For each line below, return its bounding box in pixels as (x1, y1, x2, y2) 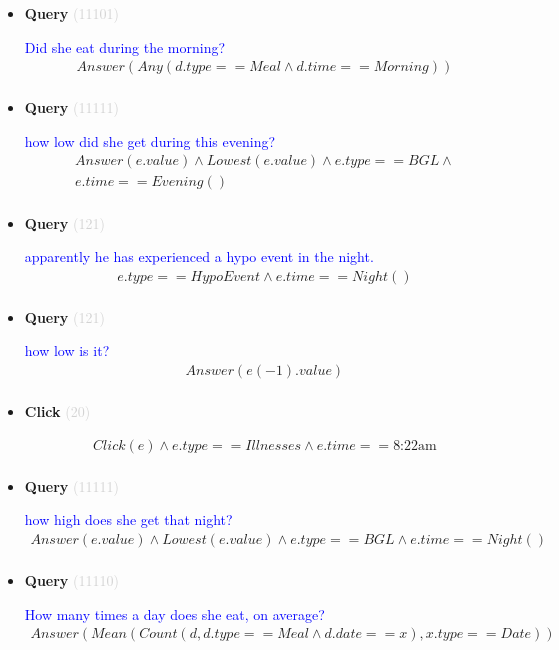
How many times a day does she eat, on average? (24, 603, 325, 624)
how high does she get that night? (24, 509, 233, 530)
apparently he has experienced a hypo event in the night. (24, 246, 374, 267)
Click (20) (24, 401, 91, 422)
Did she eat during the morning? (24, 36, 226, 57)
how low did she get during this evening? (24, 130, 276, 151)
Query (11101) (24, 3, 119, 23)
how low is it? (24, 340, 110, 361)
